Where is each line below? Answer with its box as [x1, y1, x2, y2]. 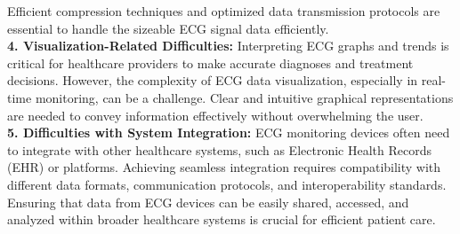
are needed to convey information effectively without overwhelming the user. [7, 105, 424, 124]
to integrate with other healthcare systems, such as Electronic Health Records [7, 140, 432, 159]
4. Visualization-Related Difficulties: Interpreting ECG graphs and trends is [7, 36, 449, 55]
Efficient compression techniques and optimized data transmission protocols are [7, 2, 440, 19]
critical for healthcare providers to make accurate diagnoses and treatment [7, 53, 414, 72]
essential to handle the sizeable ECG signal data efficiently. [7, 19, 329, 37]
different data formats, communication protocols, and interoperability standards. [7, 175, 447, 193]
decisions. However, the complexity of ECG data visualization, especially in [7, 71, 418, 90]
